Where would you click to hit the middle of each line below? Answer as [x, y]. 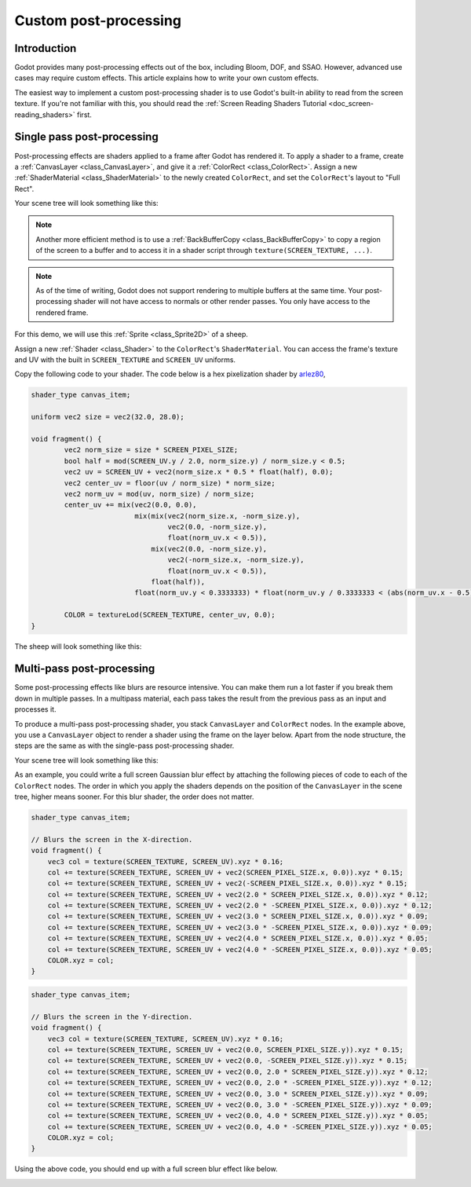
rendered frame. [62, 312]
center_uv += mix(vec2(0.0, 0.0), [130, 505]
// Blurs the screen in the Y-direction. [112, 1017]
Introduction [46, 48]
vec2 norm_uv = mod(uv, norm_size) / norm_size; [159, 494]
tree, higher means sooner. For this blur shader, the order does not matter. [134, 797]
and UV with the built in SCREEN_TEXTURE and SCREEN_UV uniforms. [125, 360]
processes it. [35, 709]
